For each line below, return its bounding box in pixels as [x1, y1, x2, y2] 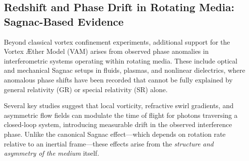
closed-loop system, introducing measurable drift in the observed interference [4, 119, 232, 129]
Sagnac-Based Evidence [4, 14, 124, 29]
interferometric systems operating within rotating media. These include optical [4, 55, 237, 65]
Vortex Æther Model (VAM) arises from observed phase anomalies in [4, 46, 209, 56]
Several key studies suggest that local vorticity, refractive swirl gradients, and [4, 100, 233, 111]
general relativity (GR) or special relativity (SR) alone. [4, 84, 168, 94]
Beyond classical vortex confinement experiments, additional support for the [4, 36, 230, 47]
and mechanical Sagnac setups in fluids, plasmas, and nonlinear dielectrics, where [4, 65, 245, 75]
